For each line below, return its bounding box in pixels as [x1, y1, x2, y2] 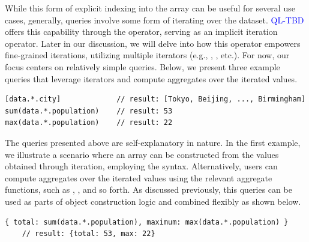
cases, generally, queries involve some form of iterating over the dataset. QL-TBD [5, 13, 304, 26]
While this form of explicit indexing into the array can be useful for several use [5, 2, 295, 14]
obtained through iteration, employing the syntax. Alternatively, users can [5, 160, 278, 172]
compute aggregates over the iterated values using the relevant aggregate [5, 171, 272, 184]
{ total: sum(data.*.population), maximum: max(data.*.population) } [5, 217, 289, 226]
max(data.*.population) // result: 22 [5, 118, 173, 127]
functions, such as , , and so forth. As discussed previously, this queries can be [5, 183, 292, 196]
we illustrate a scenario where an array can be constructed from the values [5, 148, 279, 160]
